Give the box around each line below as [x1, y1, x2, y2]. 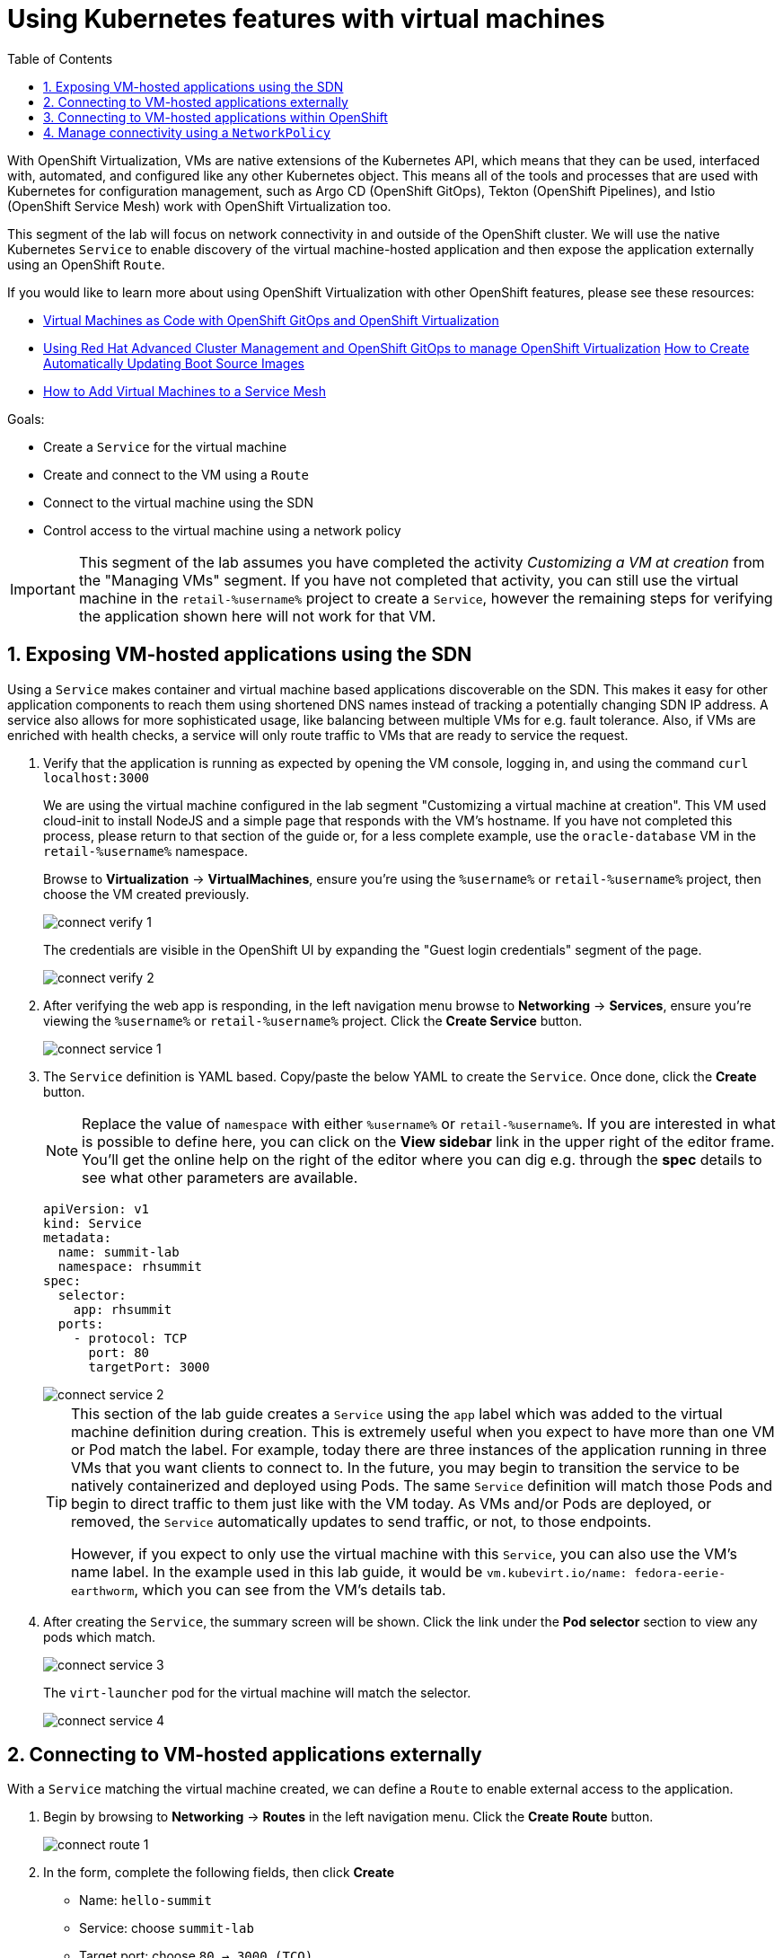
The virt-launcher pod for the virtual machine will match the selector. [43, 1684, 471, 1700]
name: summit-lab [57, 1244, 180, 1259]
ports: [57, 1316, 104, 1331]
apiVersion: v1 [43, 1201, 150, 1216]
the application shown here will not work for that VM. [78, 606, 436, 625]
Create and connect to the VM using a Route [43, 466, 310, 482]
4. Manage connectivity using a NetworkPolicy [43, 124, 331, 140]
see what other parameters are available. [82, 1168, 358, 1186]
